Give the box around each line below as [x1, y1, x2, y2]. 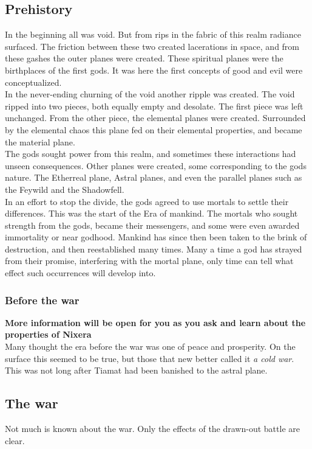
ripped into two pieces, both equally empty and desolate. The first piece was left [5, 99, 304, 112]
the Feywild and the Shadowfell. [5, 183, 124, 195]
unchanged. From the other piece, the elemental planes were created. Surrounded [5, 111, 306, 124]
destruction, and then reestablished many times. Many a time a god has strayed [5, 242, 302, 255]
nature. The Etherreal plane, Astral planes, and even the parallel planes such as [5, 171, 302, 184]
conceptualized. [5, 75, 62, 88]
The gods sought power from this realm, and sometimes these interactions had [5, 147, 296, 160]
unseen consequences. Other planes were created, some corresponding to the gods [5, 159, 307, 172]
